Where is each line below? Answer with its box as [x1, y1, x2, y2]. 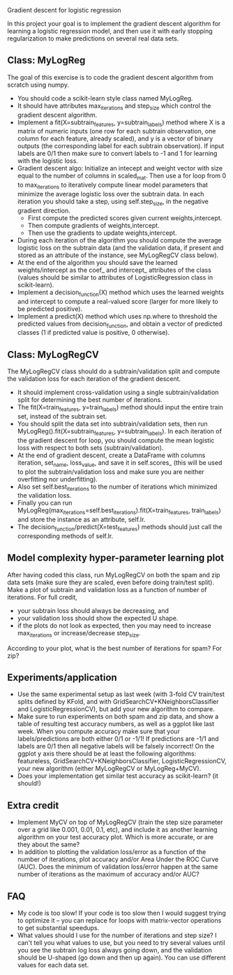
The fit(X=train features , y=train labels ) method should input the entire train [17, 403, 223, 413]
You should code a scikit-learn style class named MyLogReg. [17, 94, 193, 102]
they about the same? [17, 840, 80, 848]
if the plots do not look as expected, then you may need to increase [17, 621, 211, 630]
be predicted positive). [17, 304, 82, 313]
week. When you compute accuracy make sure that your [17, 727, 180, 736]
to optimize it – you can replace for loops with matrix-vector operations [17, 916, 222, 925]
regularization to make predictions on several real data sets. [7, 34, 179, 43]
